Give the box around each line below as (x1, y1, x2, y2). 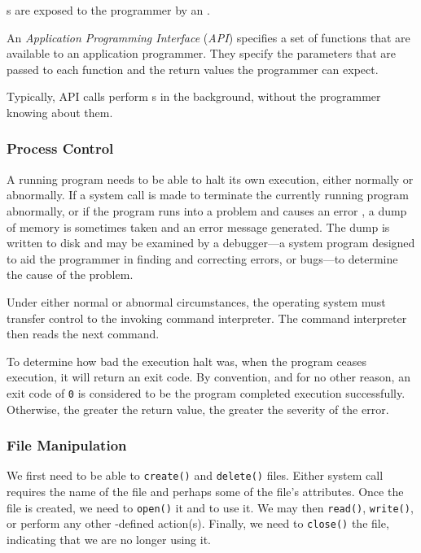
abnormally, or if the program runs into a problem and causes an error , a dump (7, 202, 407, 219)
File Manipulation (7, 435, 127, 455)
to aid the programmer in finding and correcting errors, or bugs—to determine (7, 250, 398, 267)
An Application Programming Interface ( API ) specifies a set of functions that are (7, 28, 410, 46)
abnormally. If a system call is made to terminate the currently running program (7, 186, 410, 203)
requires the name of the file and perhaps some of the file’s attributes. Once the (7, 483, 404, 500)
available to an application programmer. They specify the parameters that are (7, 45, 396, 62)
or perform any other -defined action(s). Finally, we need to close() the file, (7, 515, 389, 532)
